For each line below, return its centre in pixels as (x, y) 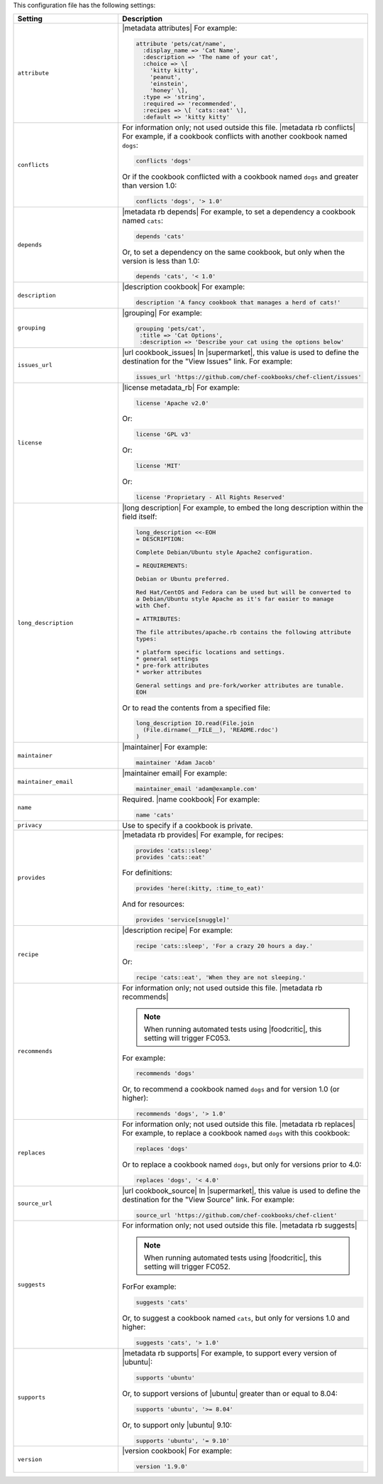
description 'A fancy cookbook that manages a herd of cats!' (238, 303)
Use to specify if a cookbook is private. (187, 825)
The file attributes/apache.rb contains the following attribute (243, 632)
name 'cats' (155, 815)
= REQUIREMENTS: (162, 566)
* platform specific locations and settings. (211, 652)
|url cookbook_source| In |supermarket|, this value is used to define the (241, 1191)
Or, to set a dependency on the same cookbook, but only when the (233, 252)
